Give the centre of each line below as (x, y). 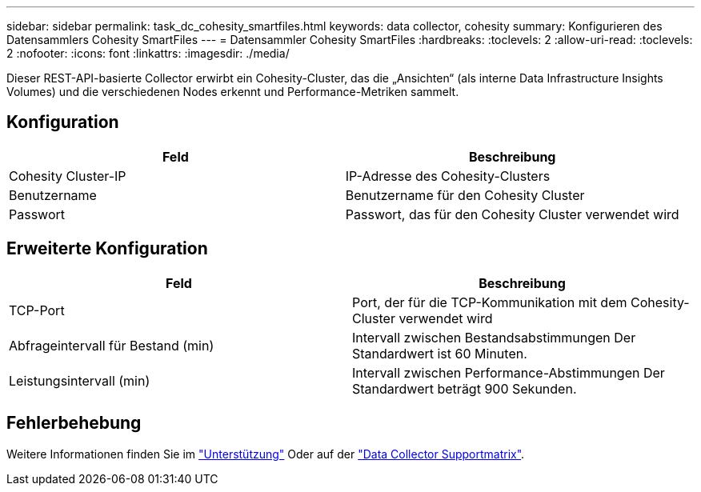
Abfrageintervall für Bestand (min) (112, 345)
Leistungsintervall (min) (80, 380)
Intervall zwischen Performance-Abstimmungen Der (509, 372)
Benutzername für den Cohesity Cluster (465, 195)
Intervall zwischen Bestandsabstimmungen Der (494, 337)
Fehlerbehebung (74, 423)
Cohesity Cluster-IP (68, 176)
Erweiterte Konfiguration (107, 249)
